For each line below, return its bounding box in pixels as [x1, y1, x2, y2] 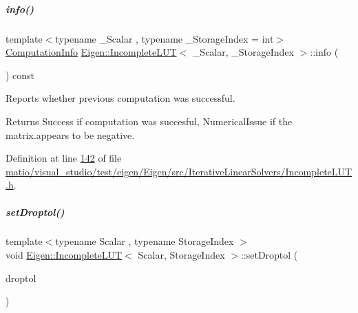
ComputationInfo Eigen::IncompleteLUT [6, 45, 177, 59]
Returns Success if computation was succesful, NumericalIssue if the [6, 114, 293, 128]
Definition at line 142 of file [6, 151, 122, 165]
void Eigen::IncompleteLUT [6, 248, 123, 262]
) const [6, 67, 35, 82]
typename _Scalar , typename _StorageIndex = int [55, 31, 274, 45]
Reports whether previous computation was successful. [6, 91, 235, 105]
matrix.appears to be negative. [6, 127, 135, 142]
